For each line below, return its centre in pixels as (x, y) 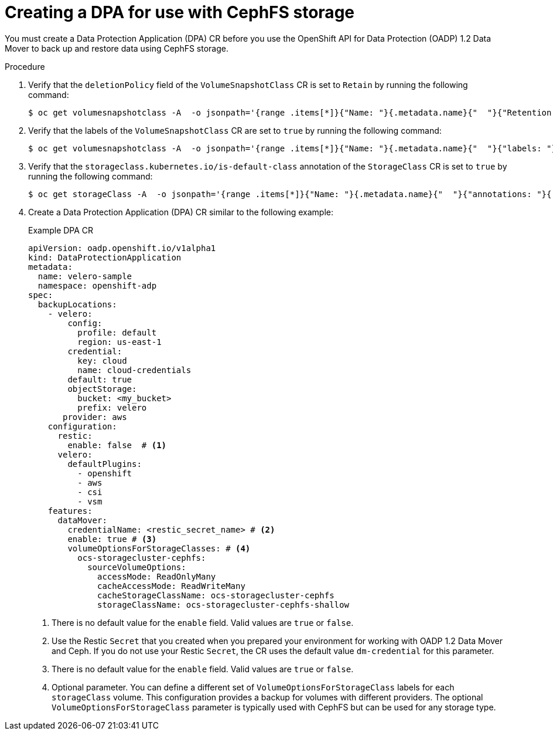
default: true (100, 379)
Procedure (25, 66)
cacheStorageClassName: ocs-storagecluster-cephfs (216, 595)
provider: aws (95, 417)
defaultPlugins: (105, 464)
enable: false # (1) (117, 445)
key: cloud (102, 360)
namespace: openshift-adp (97, 285)
